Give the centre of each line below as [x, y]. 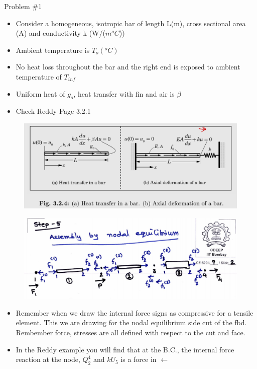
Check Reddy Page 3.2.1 [53, 111]
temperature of [39, 76]
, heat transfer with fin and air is [124, 93]
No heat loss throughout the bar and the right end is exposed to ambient [128, 67]
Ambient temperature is [53, 50]
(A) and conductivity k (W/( [60, 33]
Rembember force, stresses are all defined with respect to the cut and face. [131, 332]
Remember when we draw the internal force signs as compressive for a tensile [135, 312]
